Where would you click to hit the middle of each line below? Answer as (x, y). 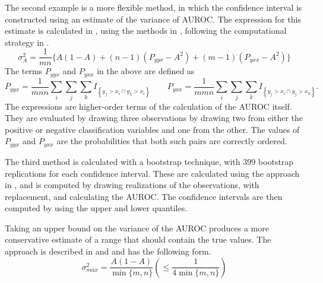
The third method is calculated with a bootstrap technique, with (123, 161)
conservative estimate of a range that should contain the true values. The (138, 239)
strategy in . (27, 42)
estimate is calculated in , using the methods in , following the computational (146, 31)
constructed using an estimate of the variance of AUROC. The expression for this (153, 19)
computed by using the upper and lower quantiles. (96, 208)
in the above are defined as (146, 71)
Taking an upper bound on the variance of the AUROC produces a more (137, 228)
